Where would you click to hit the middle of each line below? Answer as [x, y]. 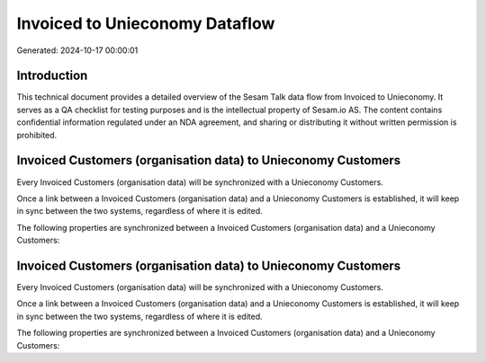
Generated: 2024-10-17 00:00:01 [77, 50]
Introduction [52, 76]
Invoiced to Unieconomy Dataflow [146, 23]
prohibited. [37, 135]
